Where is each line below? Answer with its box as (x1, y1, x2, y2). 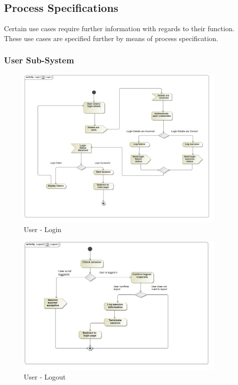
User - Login (24, 224, 62, 234)
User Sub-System (4, 54, 74, 66)
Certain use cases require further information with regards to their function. (4, 23, 235, 34)
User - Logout (24, 371, 66, 382)
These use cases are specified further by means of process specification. (4, 33, 218, 43)
